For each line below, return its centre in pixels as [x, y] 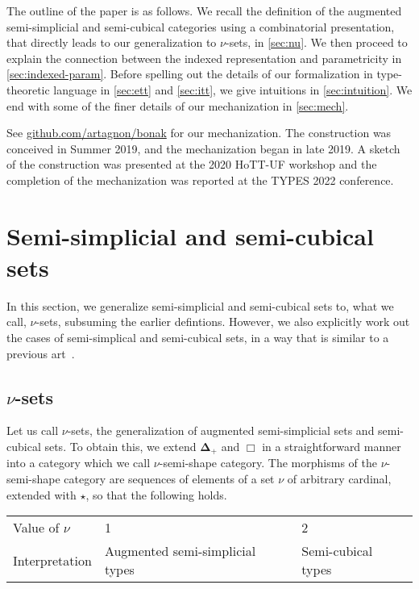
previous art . [41, 353]
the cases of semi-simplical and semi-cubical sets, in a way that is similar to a [198, 338]
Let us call [33, 430]
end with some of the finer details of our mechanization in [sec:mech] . [178, 105]
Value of [36, 528]
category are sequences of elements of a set [169, 479]
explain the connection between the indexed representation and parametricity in [204, 58]
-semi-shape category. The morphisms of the [268, 463]
